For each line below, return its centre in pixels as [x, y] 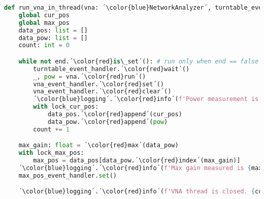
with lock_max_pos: [51, 153]
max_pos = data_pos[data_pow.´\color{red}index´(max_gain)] [137, 161]
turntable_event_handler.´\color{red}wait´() [111, 69]
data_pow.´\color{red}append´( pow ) [108, 122]
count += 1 [51, 129]
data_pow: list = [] [53, 38]
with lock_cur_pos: [66, 107]
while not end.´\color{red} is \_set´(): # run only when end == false [139, 61]
